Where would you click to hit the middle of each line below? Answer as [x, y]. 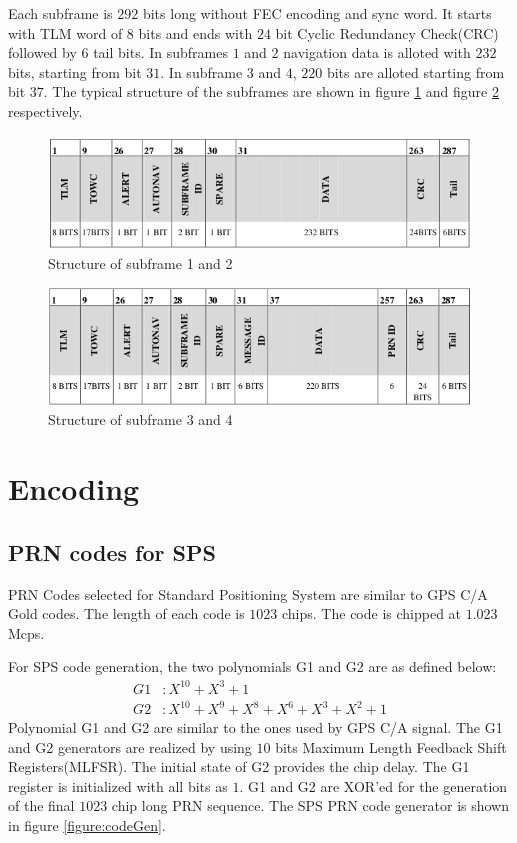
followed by [42, 52]
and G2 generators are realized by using [130, 746]
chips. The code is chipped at [372, 613]
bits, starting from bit [75, 71]
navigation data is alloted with [377, 52]
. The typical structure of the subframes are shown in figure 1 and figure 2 [271, 91]
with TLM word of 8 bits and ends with [130, 32]
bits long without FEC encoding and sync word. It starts [317, 13]
